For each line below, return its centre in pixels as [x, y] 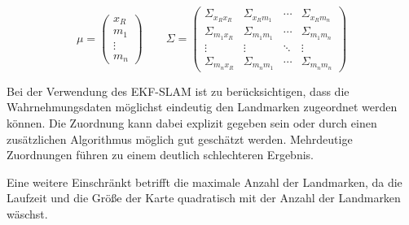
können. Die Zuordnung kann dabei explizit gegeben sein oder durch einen [192, 122]
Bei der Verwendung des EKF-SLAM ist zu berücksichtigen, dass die [178, 91]
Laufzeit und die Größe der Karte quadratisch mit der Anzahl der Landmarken [204, 198]
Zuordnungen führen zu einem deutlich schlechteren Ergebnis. [160, 155]
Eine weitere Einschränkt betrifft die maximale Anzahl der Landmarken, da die [204, 182]
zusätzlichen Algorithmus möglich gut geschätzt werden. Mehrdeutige [180, 138]
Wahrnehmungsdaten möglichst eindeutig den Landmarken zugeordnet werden [202, 107]
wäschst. [27, 213]
